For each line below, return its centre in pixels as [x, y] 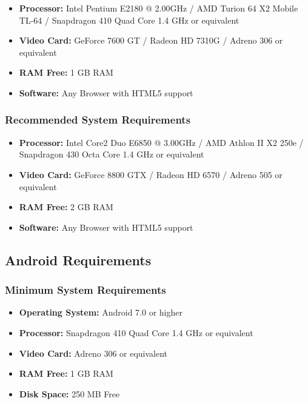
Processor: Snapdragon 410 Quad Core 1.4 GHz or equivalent [136, 332]
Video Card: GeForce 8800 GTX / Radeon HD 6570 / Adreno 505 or [151, 174]
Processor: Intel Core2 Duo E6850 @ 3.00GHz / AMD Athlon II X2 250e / [161, 142]
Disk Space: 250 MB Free [69, 393]
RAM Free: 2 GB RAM [66, 207]
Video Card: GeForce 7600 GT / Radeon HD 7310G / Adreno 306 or [151, 40]
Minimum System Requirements [85, 290]
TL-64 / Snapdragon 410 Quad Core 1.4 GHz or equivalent [129, 20]
